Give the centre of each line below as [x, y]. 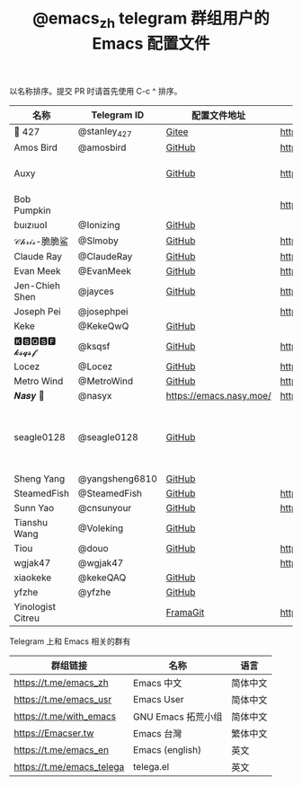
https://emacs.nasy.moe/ [218, 395]
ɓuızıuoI [31, 225]
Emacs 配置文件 [151, 44]
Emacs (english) [168, 749]
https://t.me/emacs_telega [69, 766]
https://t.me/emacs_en [62, 749]
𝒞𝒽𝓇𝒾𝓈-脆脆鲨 [41, 241]
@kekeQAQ [102, 578]
